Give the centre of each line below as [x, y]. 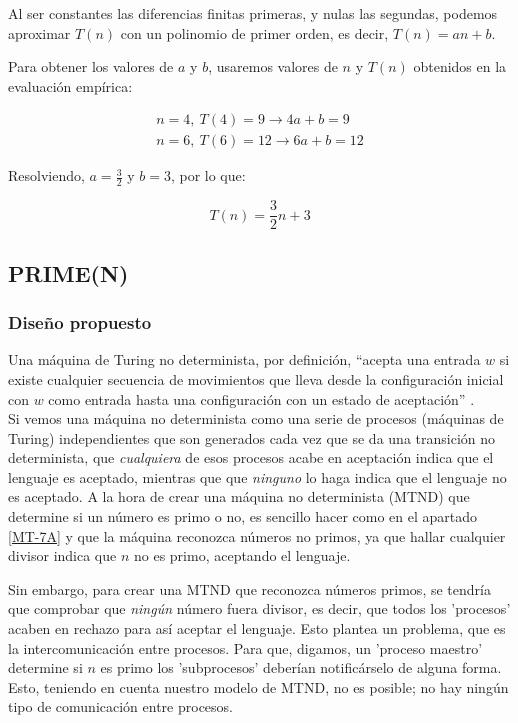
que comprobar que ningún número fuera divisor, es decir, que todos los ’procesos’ [259, 608]
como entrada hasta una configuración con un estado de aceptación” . [261, 398]
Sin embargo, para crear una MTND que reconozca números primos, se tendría [249, 588]
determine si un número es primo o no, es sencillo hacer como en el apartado [243, 516]
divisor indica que [62, 555]
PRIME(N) [68, 272]
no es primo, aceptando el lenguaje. [242, 555]
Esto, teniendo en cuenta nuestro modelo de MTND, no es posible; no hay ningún [258, 686]
